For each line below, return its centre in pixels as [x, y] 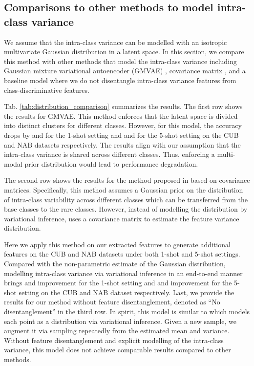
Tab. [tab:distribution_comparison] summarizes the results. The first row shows [123, 106]
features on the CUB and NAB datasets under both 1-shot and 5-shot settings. [122, 254]
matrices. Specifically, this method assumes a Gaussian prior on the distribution [124, 189]
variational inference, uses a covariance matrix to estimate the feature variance [122, 218]
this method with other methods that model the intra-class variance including [120, 61]
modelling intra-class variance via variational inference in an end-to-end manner [123, 273]
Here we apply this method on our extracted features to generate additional [117, 244]
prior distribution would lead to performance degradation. [111, 163]
